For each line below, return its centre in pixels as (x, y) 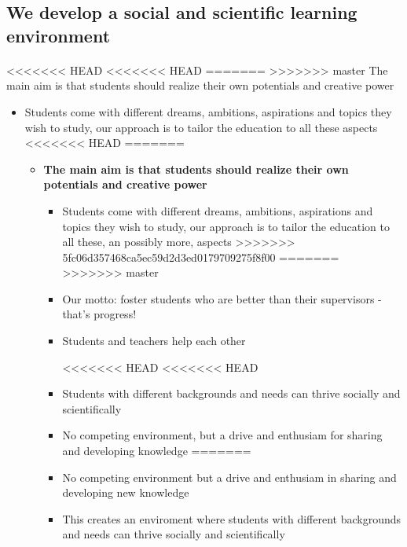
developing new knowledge (126, 492)
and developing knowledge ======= (157, 451)
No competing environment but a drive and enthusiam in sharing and (229, 477)
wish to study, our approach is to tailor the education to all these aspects (201, 127)
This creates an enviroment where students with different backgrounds (232, 518)
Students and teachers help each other (154, 341)
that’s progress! (99, 314)
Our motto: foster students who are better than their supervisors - (222, 298)
